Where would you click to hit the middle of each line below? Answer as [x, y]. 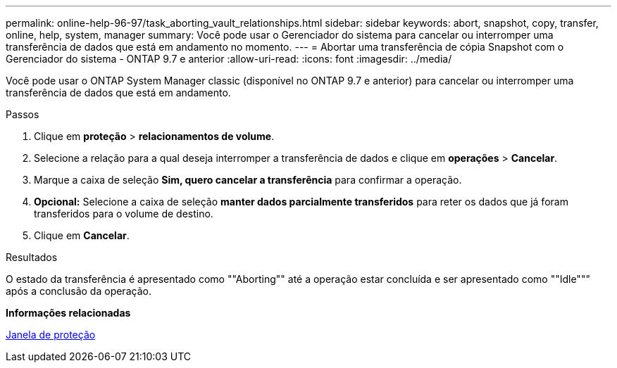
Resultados [32, 257]
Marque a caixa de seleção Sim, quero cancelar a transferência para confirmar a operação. [248, 180]
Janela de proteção [51, 335]
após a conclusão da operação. [79, 291]
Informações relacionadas [68, 313]
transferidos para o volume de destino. [124, 214]
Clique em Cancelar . [82, 235]
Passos [23, 114]
